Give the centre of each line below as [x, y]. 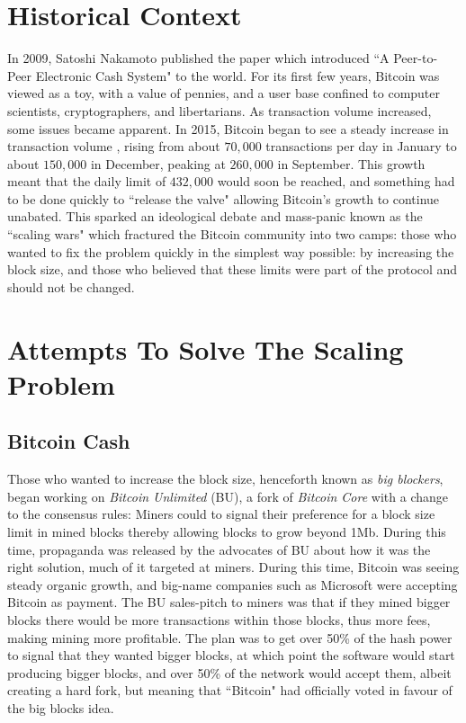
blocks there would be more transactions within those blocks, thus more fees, [219, 619]
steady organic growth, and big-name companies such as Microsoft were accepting [233, 584]
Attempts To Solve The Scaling [206, 348]
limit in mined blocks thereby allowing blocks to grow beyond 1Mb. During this [227, 531]
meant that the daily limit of [87, 181]
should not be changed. [71, 286]
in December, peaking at [158, 163]
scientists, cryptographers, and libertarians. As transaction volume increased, [220, 110]
